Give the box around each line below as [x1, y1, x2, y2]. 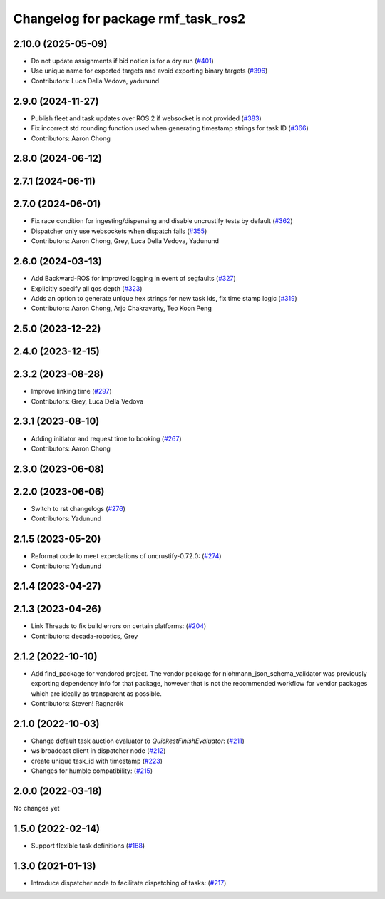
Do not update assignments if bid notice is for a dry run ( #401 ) [31, 57, 214, 66]
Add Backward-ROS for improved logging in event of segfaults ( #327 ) [31, 274, 236, 283]
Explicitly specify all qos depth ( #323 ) [31, 284, 143, 292]
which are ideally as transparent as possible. [31, 689, 162, 698]
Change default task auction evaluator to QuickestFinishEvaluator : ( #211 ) [31, 736, 245, 745]
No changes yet [13, 803, 60, 812]
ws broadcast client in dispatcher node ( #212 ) [31, 746, 166, 755]
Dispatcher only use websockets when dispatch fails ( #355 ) [31, 227, 207, 235]
